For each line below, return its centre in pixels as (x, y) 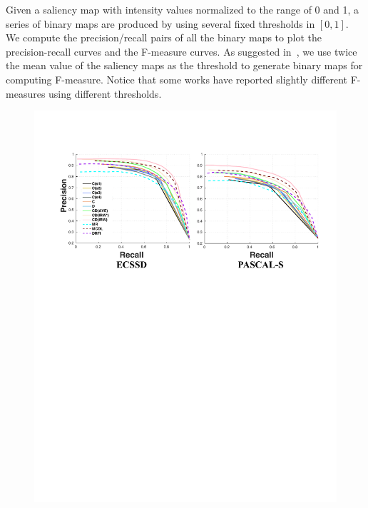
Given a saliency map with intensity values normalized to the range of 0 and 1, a (183, 9)
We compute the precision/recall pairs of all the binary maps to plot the (164, 37)
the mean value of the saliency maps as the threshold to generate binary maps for (184, 65)
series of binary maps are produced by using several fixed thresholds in (160, 23)
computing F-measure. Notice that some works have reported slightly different (177, 79)
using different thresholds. (105, 93)
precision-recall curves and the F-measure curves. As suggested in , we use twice (182, 51)
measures (26, 93)
